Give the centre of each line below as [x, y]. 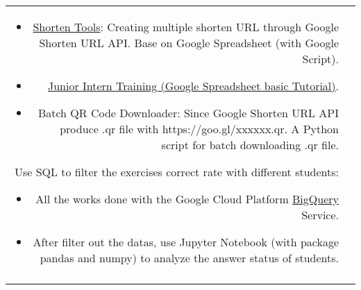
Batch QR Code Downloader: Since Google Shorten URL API [188, 113]
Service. [320, 215]
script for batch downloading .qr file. [250, 145]
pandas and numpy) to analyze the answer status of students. [189, 258]
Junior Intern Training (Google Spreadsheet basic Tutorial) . [193, 86]
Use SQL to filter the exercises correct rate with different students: [176, 172]
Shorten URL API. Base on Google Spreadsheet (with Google [189, 43]
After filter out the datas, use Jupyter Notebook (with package [186, 242]
